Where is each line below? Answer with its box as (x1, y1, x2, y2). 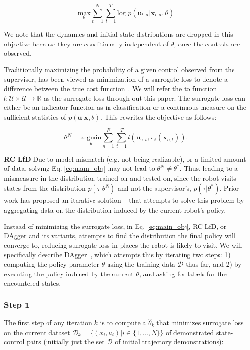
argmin (80, 134, 102, 141)
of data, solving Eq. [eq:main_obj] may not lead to (4, 163, 155, 173)
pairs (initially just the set (27, 336, 105, 347)
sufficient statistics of (4, 111, 66, 122)
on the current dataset (4, 327, 70, 337)
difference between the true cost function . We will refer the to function (4, 83, 217, 93)
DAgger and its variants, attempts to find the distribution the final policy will (4, 230, 235, 241)
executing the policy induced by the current (4, 268, 134, 278)
